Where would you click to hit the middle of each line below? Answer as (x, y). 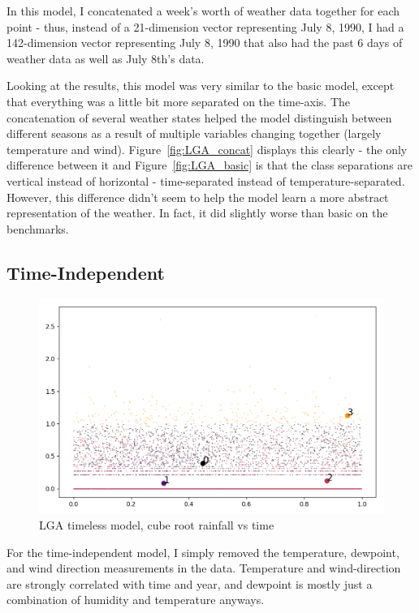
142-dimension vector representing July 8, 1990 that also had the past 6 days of (205, 43)
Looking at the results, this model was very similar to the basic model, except (201, 86)
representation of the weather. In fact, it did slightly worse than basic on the (197, 213)
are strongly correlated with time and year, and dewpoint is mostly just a (190, 583)
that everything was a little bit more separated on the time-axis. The (179, 101)
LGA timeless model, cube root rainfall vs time (157, 525)
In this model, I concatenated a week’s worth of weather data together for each (203, 11)
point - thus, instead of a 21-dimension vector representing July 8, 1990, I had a (205, 26)
